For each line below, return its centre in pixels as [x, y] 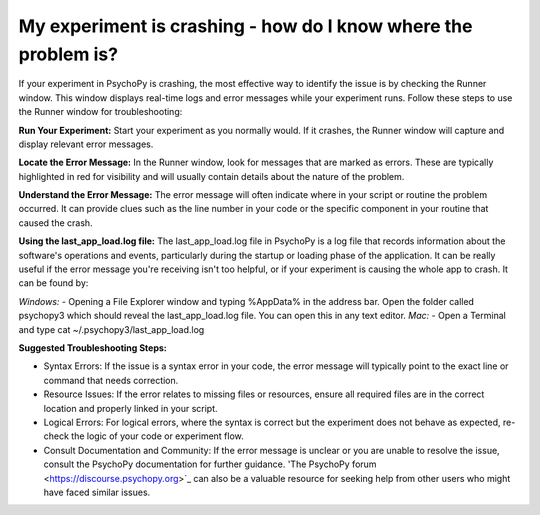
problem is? [68, 54]
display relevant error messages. [86, 144]
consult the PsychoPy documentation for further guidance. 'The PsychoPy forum [210, 464]
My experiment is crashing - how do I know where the [245, 26]
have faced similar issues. [97, 492]
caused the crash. [56, 222]
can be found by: [53, 283]
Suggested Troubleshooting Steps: [92, 347]
